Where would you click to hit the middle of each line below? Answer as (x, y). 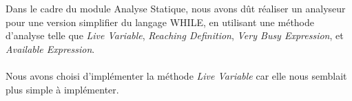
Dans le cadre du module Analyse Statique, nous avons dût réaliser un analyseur (176, 8)
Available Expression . (50, 48)
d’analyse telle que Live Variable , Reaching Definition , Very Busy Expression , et (175, 35)
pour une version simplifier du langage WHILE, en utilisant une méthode (160, 22)
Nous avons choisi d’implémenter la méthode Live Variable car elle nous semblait (176, 75)
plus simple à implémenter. (62, 89)
